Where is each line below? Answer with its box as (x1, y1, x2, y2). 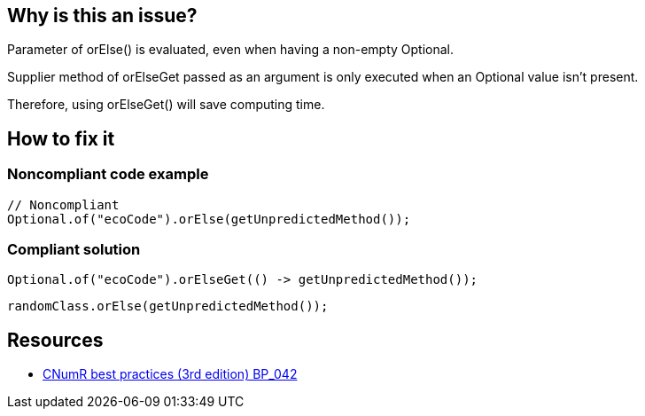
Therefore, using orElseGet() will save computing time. (7, 97, 325, 113)
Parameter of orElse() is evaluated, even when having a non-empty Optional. (7, 42, 455, 58)
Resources (7, 328, 104, 351)
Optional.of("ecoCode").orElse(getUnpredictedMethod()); (7, 211, 411, 226)
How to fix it (7, 127, 115, 150)
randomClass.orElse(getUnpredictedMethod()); (7, 299, 329, 314)
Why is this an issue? (7, 4, 198, 27)
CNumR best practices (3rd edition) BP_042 (43, 366, 298, 382)
